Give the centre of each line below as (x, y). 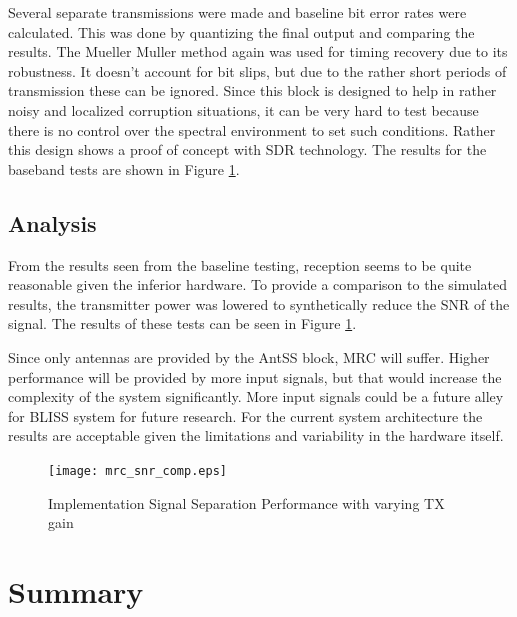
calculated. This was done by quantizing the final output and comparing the (241, 31)
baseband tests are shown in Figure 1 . (124, 168)
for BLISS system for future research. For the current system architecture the (245, 415)
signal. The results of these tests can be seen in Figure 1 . (182, 323)
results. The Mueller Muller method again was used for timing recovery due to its (258, 51)
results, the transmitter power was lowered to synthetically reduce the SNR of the (259, 303)
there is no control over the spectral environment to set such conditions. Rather (252, 129)
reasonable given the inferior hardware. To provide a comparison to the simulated (258, 284)
